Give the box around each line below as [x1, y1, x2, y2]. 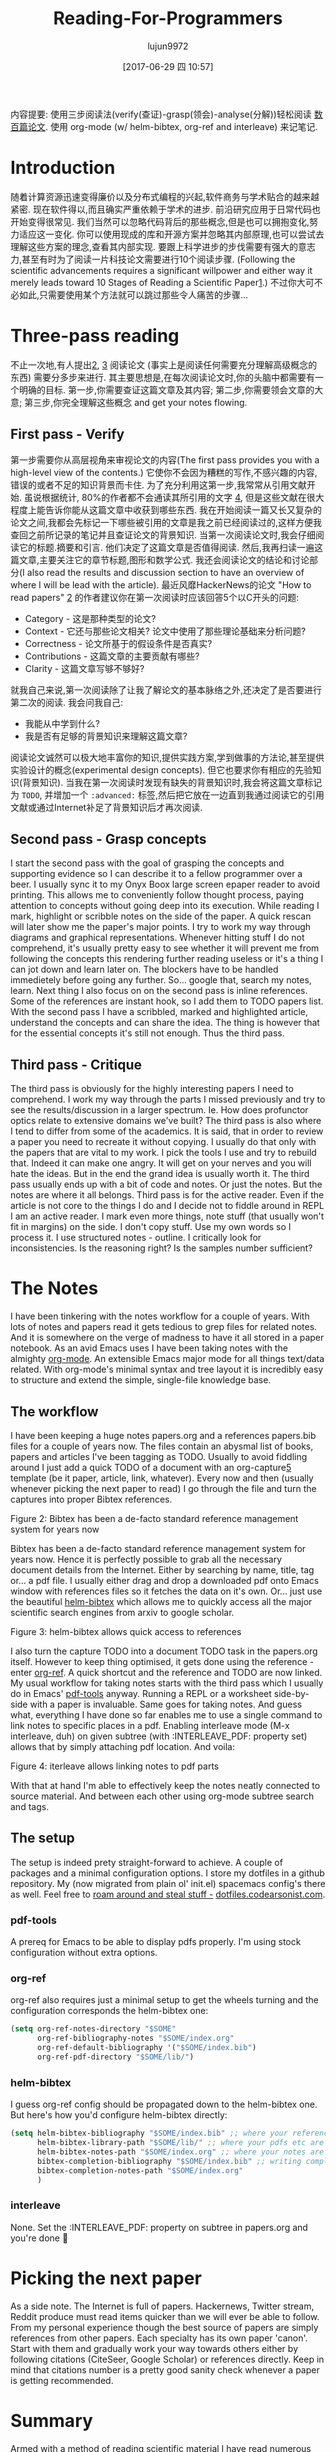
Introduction [10, 157, 116, 179]
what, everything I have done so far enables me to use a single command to [10, 1709, 323, 1721]
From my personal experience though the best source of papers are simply [10, 2321, 319, 2333]
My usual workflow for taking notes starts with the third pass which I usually [10, 1677, 324, 1689]
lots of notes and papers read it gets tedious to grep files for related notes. [10, 1321, 318, 1333]
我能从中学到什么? [24, 717, 100, 729]
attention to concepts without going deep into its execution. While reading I [10, 900, 320, 912]
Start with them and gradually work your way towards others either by [10, 2342, 298, 2354]
